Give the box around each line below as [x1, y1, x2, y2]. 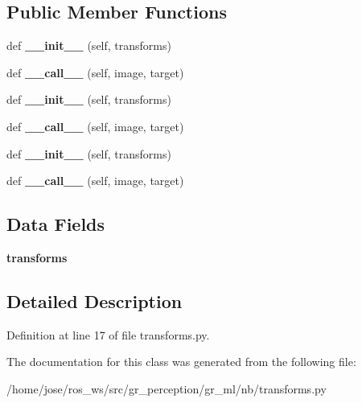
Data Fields [6, 212, 105, 236]
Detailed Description [6, 288, 183, 313]
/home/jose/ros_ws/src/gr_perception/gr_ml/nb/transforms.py [6, 380, 327, 397]
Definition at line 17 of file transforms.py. [6, 326, 210, 343]
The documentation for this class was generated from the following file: [6, 353, 356, 370]
